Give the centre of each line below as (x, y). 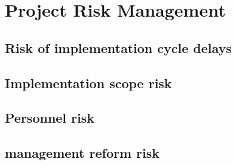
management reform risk (82, 153)
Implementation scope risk (88, 82)
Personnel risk (50, 118)
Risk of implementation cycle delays (118, 47)
